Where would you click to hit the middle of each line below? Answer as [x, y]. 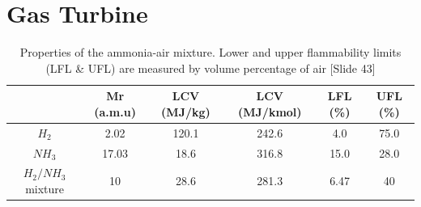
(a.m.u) [115, 111]
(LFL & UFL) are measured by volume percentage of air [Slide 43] [210, 68]
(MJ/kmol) [270, 111]
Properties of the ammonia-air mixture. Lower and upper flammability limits [210, 52]
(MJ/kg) [186, 111]
